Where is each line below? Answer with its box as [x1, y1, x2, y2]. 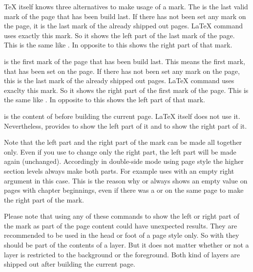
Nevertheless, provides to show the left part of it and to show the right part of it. [4, 120, 247, 131]
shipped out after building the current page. [4, 259, 135, 269]
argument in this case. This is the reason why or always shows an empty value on [4, 175, 248, 185]
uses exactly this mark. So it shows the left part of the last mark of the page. [4, 30, 235, 40]
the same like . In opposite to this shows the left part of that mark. [4, 94, 205, 105]
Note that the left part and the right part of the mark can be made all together [4, 137, 242, 147]
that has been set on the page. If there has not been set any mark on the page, [4, 66, 240, 76]
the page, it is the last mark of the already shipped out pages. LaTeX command [4, 21, 243, 31]
